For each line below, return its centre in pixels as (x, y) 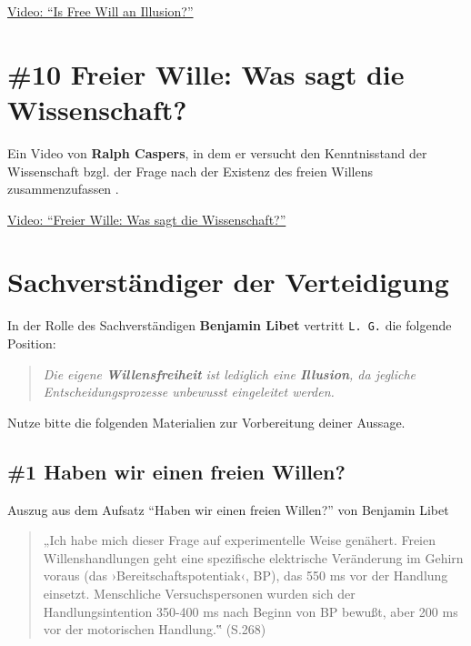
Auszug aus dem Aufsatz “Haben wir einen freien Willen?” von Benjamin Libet (228, 509)
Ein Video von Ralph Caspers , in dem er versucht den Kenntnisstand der (217, 152)
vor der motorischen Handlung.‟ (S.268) (155, 629)
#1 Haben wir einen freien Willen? (176, 471)
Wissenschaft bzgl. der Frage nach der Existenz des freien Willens (190, 171)
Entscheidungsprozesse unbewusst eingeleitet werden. (189, 392)
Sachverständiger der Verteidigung (228, 282)
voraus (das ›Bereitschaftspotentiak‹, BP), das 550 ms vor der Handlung (246, 575)
